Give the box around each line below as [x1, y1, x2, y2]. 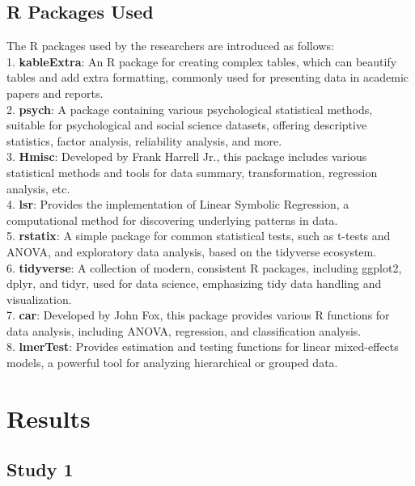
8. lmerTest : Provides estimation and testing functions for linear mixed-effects [6, 338, 399, 355]
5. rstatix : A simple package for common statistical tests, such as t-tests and [6, 227, 391, 244]
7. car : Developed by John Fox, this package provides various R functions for [6, 306, 390, 323]
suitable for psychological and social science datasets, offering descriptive [6, 116, 367, 133]
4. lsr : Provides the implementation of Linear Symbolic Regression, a [6, 196, 349, 213]
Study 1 [6, 457, 74, 482]
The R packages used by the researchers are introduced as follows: [6, 37, 334, 54]
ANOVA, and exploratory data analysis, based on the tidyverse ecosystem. [6, 243, 377, 260]
